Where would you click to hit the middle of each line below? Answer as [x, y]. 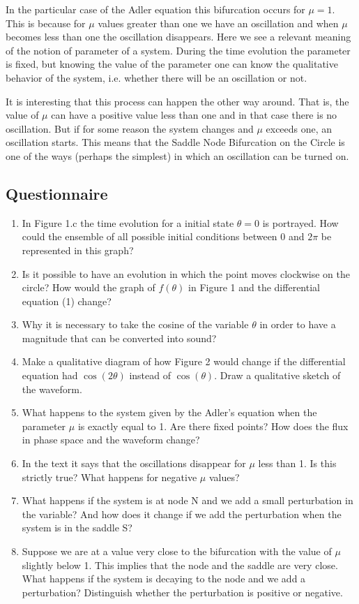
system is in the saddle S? [77, 528]
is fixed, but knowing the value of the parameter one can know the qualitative [172, 64]
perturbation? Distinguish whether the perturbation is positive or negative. [182, 592]
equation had [50, 375]
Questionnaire [57, 193]
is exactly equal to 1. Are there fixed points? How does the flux [213, 426]
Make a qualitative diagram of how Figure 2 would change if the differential [184, 361]
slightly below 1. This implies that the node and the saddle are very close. [180, 565]
